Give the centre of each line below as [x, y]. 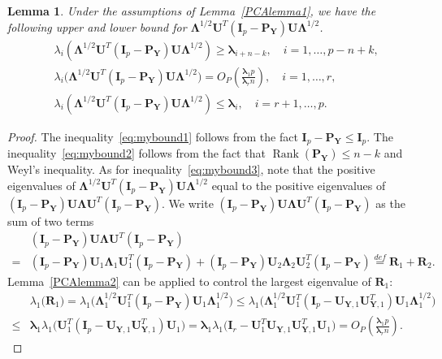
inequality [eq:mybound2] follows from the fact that [136, 153]
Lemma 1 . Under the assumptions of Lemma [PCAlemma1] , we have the [192, 11]
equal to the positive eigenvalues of [299, 185]
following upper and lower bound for [97, 26]
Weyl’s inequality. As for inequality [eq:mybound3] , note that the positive [191, 169]
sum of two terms [51, 221]
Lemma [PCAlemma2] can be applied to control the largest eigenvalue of [189, 281]
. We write [188, 203]
